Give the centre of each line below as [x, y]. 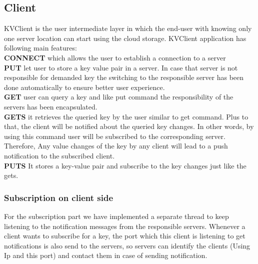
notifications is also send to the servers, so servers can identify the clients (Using [127, 245]
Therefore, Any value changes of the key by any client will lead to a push [116, 146]
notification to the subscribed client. [59, 155]
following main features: [40, 48]
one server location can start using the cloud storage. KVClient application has [125, 38]
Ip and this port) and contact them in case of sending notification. [106, 255]
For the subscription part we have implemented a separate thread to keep [116, 216]
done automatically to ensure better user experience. [84, 87]
